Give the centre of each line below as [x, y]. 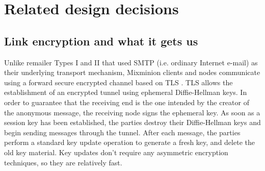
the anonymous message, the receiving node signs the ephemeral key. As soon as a [132, 112]
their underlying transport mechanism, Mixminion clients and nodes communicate [132, 72]
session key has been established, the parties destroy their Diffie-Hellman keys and [132, 122]
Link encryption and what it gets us [101, 41]
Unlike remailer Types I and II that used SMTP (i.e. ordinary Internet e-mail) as [131, 62]
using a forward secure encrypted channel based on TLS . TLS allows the [118, 82]
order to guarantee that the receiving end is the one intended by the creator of [127, 102]
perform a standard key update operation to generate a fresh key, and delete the [129, 142]
